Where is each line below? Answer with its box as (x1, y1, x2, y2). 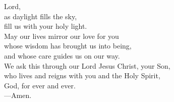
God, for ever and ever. (4, 80, 76, 90)
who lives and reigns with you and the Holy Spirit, (4, 70, 160, 81)
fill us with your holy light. (4, 21, 87, 31)
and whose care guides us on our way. (4, 50, 120, 61)
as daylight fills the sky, (4, 11, 77, 21)
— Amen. (4, 90, 32, 100)
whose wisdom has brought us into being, (4, 40, 132, 51)
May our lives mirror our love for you (4, 30, 119, 41)
